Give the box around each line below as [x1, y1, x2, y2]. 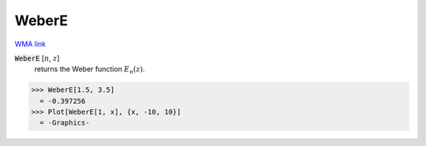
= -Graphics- [39, 119, 90, 127]
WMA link [14, 39, 47, 49]
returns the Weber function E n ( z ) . [34, 64, 145, 76]
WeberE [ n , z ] [14, 53, 60, 63]
